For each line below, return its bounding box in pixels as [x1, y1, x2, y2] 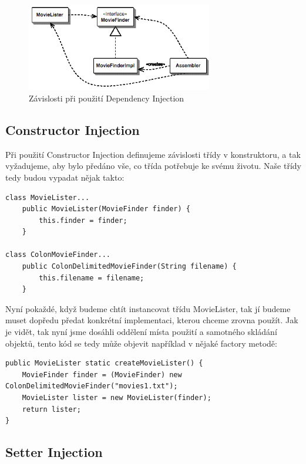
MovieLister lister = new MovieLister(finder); [22, 394, 211, 402]
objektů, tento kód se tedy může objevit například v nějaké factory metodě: [5, 337, 277, 349]
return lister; [22, 405, 81, 414]
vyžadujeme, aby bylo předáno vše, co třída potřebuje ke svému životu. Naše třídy [5, 160, 301, 172]
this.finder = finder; [39, 216, 127, 225]
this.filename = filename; [39, 273, 144, 282]
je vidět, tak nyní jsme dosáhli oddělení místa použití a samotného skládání [5, 326, 277, 338]
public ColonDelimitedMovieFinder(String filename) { [22, 262, 237, 271]
